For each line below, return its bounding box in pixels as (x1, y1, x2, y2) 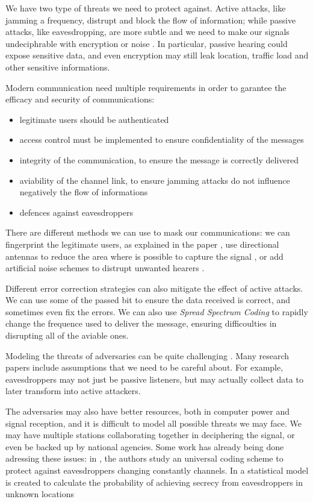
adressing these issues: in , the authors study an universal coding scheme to (5, 452, 284, 465)
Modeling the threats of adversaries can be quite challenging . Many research (5, 349, 290, 362)
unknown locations (5, 488, 75, 500)
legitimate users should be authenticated (19, 113, 169, 125)
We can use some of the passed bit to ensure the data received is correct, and (5, 293, 291, 306)
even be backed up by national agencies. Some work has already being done (5, 440, 284, 453)
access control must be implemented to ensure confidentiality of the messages (19, 133, 304, 146)
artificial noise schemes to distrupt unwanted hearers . (5, 262, 205, 274)
